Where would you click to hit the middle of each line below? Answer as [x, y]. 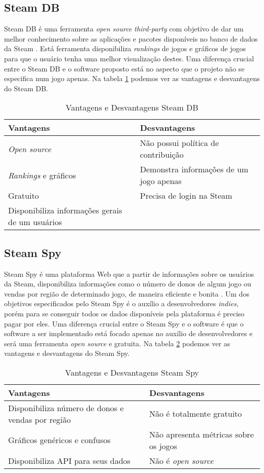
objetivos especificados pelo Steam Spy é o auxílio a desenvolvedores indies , [121, 303]
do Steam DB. [26, 88]
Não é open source [181, 460]
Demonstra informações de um [194, 169]
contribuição [162, 155]
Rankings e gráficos [42, 175]
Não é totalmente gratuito [196, 414]
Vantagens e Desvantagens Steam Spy [132, 372]
